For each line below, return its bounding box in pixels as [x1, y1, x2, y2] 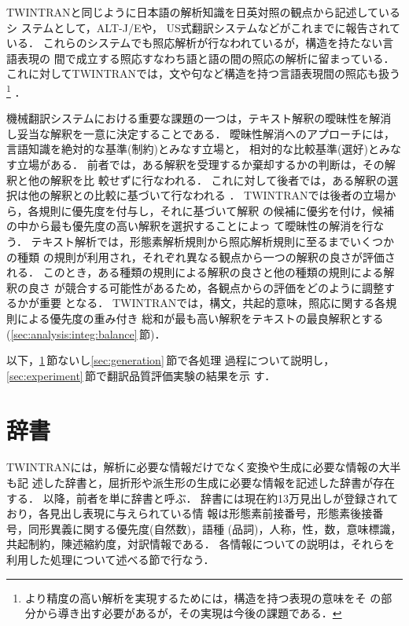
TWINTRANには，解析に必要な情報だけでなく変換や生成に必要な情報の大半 [6, 459, 401, 475]
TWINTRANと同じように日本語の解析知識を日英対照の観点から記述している [6, 4, 401, 20]
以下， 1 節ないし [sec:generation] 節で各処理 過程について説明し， [6, 352, 335, 368]
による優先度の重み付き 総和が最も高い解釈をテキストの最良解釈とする [17, 309, 384, 326]
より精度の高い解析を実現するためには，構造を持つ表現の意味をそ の [24, 589, 381, 606]
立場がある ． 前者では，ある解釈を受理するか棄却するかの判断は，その [17, 156, 385, 172]
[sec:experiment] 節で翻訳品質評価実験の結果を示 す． [6, 367, 276, 383]
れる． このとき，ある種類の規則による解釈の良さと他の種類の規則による [6, 264, 384, 280]
